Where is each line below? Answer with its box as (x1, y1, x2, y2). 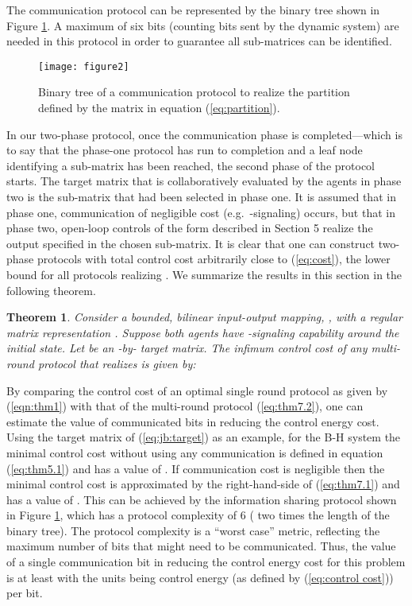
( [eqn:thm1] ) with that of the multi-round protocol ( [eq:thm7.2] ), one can (6, 398, 364, 414)
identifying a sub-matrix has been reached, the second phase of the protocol (6, 157, 375, 173)
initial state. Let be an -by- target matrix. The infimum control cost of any (6, 340, 368, 356)
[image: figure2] (38, 60, 129, 72)
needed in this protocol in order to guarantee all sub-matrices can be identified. (6, 33, 392, 49)
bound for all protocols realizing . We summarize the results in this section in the (6, 266, 402, 282)
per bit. (6, 585, 43, 601)
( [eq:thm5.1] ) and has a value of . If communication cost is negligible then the (6, 460, 385, 476)
